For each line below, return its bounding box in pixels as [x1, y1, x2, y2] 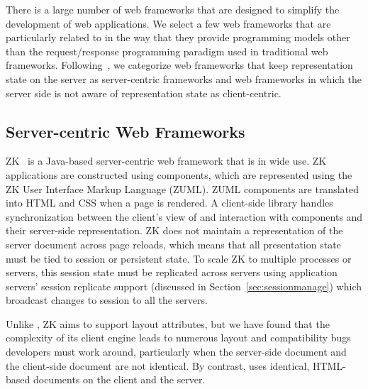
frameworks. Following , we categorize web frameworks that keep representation [6, 57, 353, 72]
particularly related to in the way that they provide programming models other [6, 30, 350, 45]
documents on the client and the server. [33, 372, 206, 387]
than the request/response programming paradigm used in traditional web [6, 43, 328, 58]
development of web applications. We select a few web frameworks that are [6, 16, 331, 31]
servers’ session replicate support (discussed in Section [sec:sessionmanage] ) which [6, 278, 362, 293]
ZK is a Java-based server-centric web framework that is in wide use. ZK [6, 153, 327, 168]
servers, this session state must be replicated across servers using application [6, 265, 338, 280]
